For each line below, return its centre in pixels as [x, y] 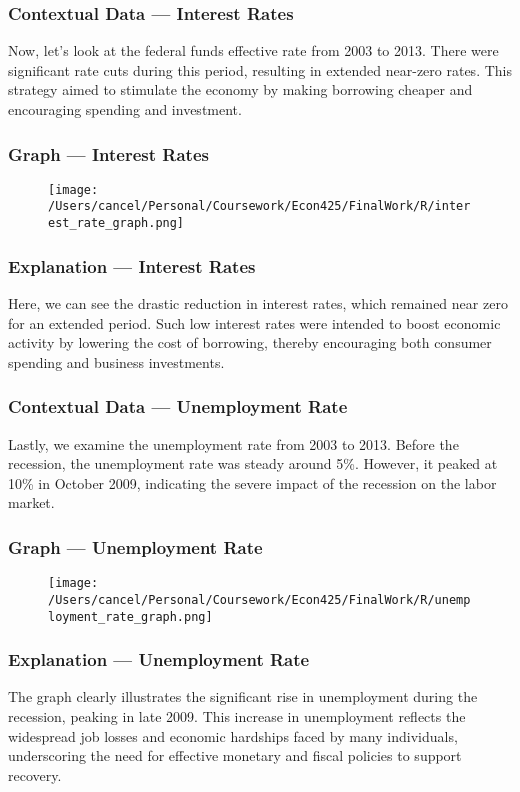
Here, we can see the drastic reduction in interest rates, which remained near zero [258, 303]
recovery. [35, 774]
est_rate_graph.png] [116, 223]
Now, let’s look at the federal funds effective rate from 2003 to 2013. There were [253, 50]
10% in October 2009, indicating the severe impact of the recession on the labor [252, 482]
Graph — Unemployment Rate [135, 546]
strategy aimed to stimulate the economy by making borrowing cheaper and [240, 89]
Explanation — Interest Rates [132, 265]
